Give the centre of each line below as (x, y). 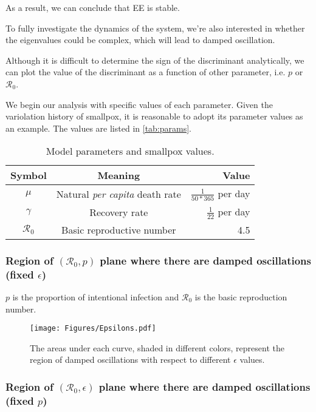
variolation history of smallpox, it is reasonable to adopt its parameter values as (154, 116)
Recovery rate (119, 212)
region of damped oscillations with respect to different (130, 360)
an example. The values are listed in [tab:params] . (98, 128)
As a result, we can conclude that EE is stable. (93, 7)
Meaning (119, 175)
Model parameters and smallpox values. (130, 151)
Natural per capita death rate (118, 194)
